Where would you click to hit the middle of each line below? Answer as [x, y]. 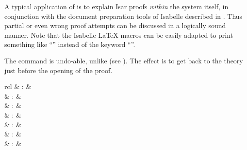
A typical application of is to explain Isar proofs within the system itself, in [116, 6]
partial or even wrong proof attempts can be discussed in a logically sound [115, 25]
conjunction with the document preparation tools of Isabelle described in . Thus [123, 16]
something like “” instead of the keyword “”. [70, 44]
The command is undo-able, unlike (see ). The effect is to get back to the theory [124, 60]
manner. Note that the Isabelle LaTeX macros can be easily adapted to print [119, 35]
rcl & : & [18, 86]
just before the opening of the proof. [58, 70]
